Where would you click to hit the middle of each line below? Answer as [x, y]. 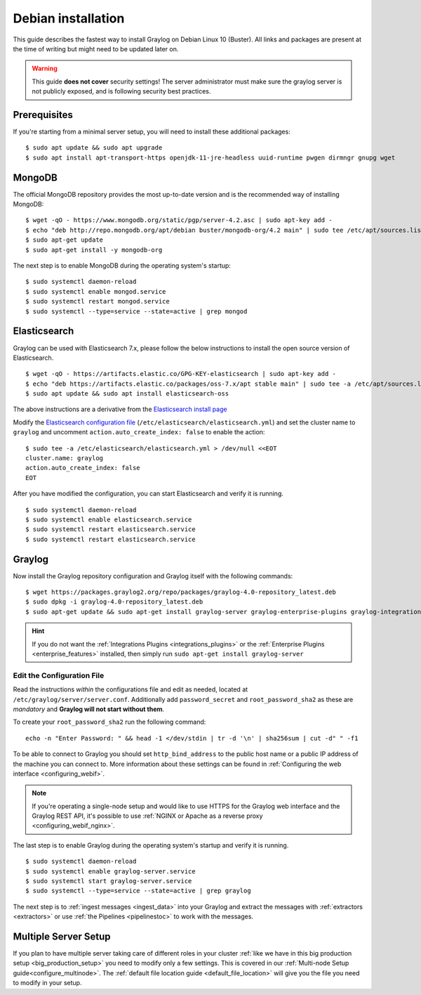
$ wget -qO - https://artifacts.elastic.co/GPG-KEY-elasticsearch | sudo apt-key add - [181, 374]
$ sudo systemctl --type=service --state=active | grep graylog [139, 891]
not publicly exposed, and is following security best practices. [121, 91]
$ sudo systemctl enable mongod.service [96, 291]
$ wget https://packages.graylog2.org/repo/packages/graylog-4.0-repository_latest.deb [181, 592]
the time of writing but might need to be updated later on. [96, 48]
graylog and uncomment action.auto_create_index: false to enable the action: [139, 432]
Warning [45, 69]
